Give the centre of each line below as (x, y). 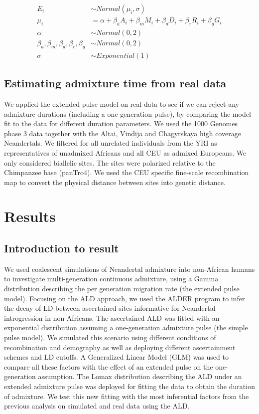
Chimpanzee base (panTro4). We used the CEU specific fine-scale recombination (127, 172)
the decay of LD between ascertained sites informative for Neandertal (110, 308)
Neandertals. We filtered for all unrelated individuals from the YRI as (111, 143)
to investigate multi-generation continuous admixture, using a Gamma (111, 279)
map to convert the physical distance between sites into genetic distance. (115, 182)
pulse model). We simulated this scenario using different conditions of (110, 337)
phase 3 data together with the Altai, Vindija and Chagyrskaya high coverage (123, 133)
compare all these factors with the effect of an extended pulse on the (109, 366)
